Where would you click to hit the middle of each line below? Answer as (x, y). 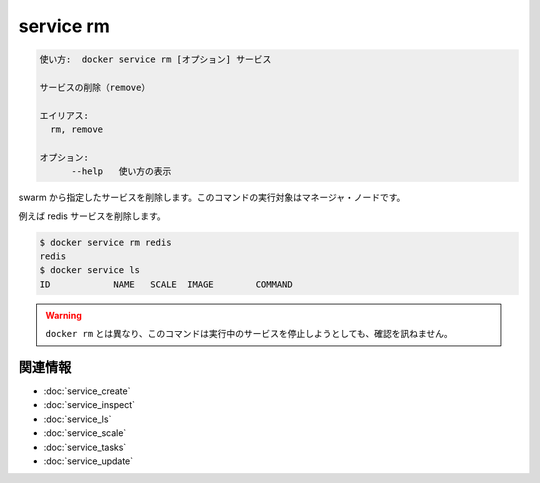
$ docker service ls (89, 270)
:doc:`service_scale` (85, 433)
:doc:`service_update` (88, 461)
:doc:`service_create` (87, 391)
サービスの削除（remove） (95, 87)
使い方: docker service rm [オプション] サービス (155, 59)
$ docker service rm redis (105, 242)
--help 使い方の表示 (121, 171)
